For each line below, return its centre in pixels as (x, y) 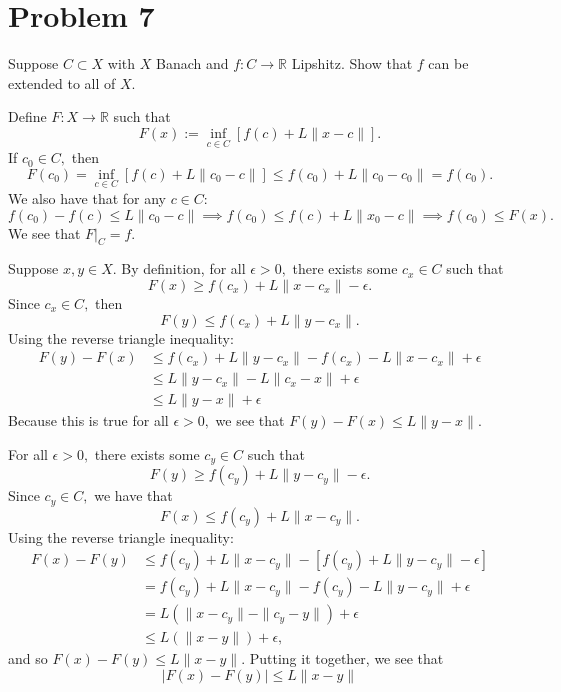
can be (448, 63)
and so (28, 658)
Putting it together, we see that (346, 658)
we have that (133, 495)
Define (27, 116)
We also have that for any (87, 197)
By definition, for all (183, 268)
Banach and (192, 63)
